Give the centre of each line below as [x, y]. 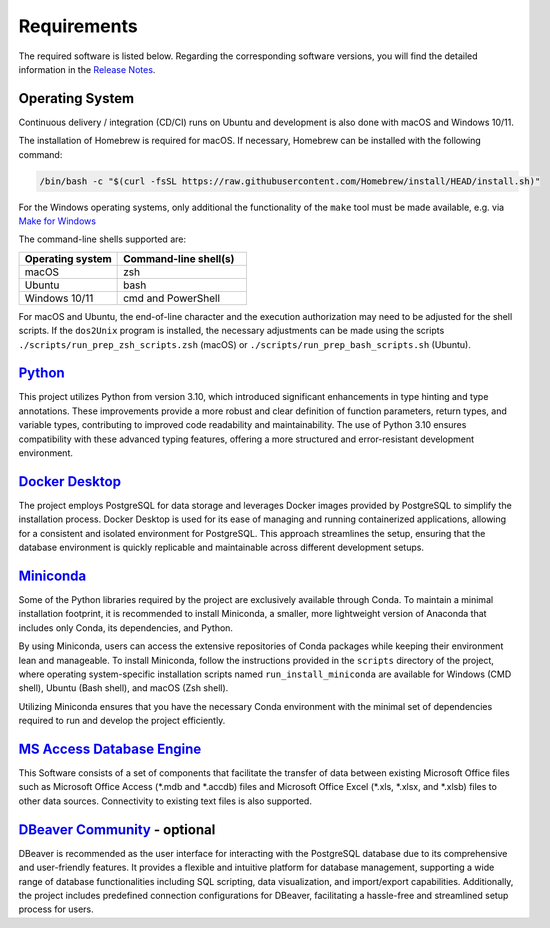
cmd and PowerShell [171, 298]
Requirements [78, 26]
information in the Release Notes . [87, 69]
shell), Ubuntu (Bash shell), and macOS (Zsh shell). [123, 688]
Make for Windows [57, 221]
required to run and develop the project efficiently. [122, 721]
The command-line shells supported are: [102, 239]
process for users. [56, 909]
